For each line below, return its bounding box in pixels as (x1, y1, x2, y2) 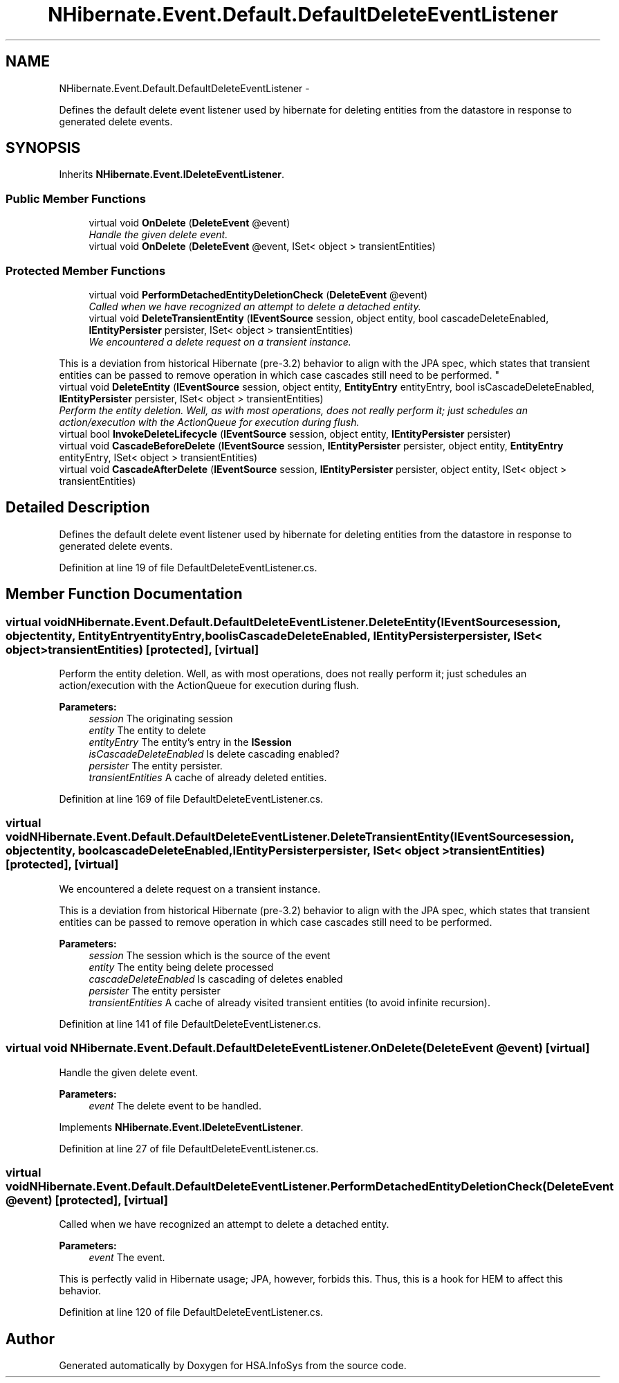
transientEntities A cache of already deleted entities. (89, 771, 327, 783)
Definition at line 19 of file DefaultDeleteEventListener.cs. (59, 561, 317, 573)
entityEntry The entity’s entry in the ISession (89, 736, 292, 748)
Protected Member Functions (6, 263, 166, 278)
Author (6, 1330, 55, 1348)
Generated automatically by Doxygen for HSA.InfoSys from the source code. (59, 1359, 407, 1372)
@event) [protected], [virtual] (6, 1193, 168, 1207)
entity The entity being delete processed (89, 961, 274, 973)
